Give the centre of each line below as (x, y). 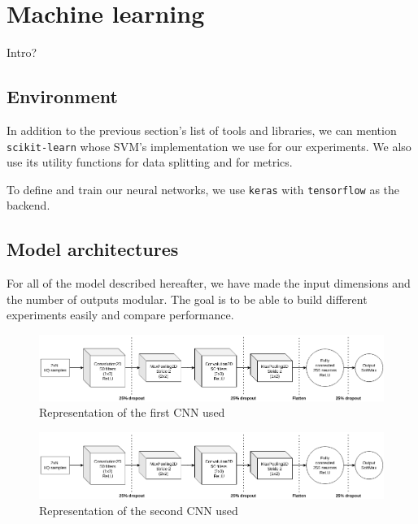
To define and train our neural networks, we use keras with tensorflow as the (203, 189)
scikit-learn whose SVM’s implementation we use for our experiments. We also (209, 146)
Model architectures (93, 249)
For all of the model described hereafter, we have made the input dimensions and (209, 283)
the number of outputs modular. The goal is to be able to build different (187, 299)
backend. (28, 205)
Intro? (22, 52)
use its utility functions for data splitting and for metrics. (150, 162)
